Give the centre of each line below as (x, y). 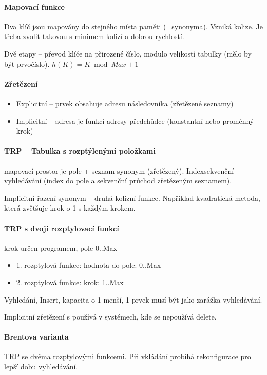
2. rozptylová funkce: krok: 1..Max (70, 282)
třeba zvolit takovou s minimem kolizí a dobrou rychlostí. (94, 36)
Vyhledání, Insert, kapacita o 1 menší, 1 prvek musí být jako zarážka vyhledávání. (133, 299)
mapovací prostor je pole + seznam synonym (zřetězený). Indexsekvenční (119, 170)
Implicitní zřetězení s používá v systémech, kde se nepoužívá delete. (110, 317)
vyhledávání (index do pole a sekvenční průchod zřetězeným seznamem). (118, 181)
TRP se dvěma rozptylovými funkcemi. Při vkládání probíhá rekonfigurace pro (128, 356)
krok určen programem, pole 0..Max (61, 247)
